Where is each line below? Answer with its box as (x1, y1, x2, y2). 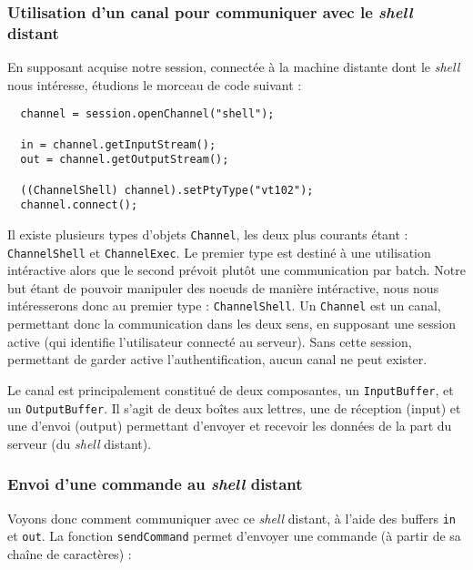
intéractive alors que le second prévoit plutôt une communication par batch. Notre (7, 260, 466, 280)
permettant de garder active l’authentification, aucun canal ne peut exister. (7, 350, 428, 369)
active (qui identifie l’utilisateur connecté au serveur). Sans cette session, (7, 331, 412, 351)
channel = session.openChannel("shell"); (20, 107, 275, 121)
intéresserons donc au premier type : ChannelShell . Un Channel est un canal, (7, 296, 441, 315)
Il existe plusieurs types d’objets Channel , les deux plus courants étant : (7, 224, 408, 243)
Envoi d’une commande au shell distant (7, 473, 303, 495)
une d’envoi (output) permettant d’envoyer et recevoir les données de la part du (7, 416, 452, 435)
